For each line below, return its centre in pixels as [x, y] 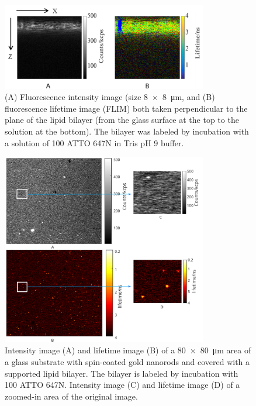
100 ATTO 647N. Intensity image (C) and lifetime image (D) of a [122, 385]
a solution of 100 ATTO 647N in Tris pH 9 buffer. [94, 142]
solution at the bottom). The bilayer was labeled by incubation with [127, 131]
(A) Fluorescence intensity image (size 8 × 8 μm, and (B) [110, 97]
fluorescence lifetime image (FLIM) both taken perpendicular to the [126, 108]
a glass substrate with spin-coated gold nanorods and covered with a [127, 361]
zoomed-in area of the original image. [71, 396]
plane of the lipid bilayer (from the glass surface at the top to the [122, 120]
